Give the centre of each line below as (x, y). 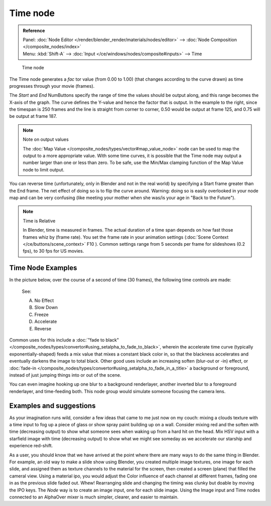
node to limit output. (44, 170)
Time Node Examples (43, 268)
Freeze (41, 314)
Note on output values (46, 139)
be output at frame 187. (33, 116)
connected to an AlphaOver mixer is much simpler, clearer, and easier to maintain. (94, 497)
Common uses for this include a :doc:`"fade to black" (64, 340)
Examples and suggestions (52, 405)
